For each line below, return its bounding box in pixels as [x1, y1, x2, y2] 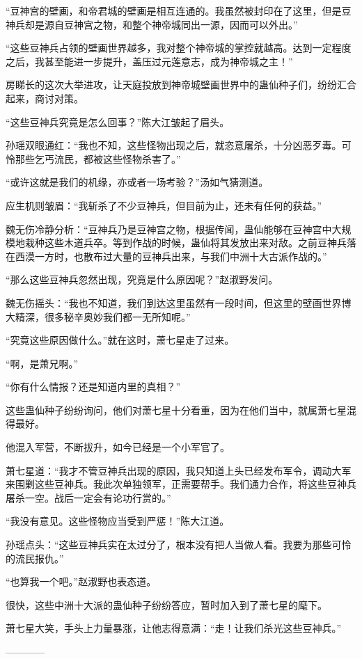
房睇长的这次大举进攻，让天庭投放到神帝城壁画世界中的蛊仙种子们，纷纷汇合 [6, 77, 356, 92]
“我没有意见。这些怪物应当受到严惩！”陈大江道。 [6, 514, 230, 528]
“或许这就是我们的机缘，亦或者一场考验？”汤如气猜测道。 [6, 175, 269, 189]
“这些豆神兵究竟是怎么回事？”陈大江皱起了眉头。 [6, 114, 230, 129]
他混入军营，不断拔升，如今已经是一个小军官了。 [6, 440, 230, 454]
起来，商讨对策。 [6, 90, 84, 105]
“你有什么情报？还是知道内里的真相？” [6, 379, 181, 394]
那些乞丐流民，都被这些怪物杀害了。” [15, 151, 181, 166]
